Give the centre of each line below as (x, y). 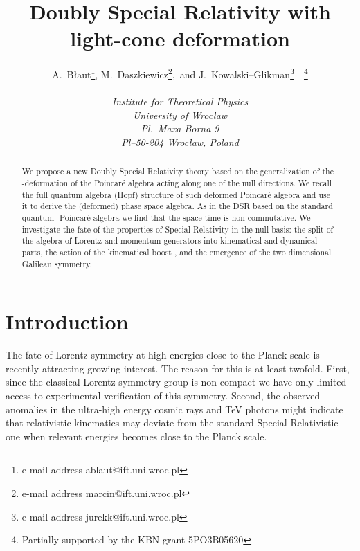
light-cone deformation (180, 38)
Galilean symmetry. (57, 263)
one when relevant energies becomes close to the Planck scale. (136, 436)
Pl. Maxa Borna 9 (180, 128)
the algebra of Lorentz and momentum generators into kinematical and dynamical (170, 241)
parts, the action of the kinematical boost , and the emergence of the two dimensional (177, 252)
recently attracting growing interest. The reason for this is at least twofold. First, (178, 368)
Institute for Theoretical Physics (180, 101)
